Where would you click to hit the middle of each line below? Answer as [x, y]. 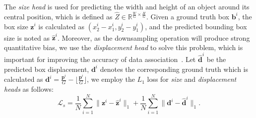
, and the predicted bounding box [196, 26]
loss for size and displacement [192, 79]
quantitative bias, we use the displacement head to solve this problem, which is [124, 47]
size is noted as [27, 37]
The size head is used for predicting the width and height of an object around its [127, 6]
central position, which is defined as [58, 16]
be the [216, 59]
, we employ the [111, 79]
